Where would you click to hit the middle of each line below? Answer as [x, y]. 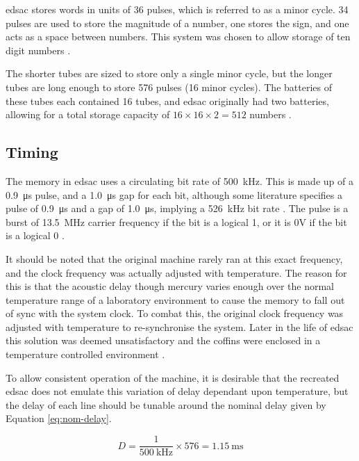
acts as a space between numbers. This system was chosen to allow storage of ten [178, 37]
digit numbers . [38, 50]
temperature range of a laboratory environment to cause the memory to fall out [175, 299]
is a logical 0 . [35, 235]
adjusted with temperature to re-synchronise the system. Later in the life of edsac [179, 326]
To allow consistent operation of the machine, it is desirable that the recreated [173, 377]
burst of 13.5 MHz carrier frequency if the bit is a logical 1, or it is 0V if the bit [176, 221]
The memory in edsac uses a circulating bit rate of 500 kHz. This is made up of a [179, 180]
